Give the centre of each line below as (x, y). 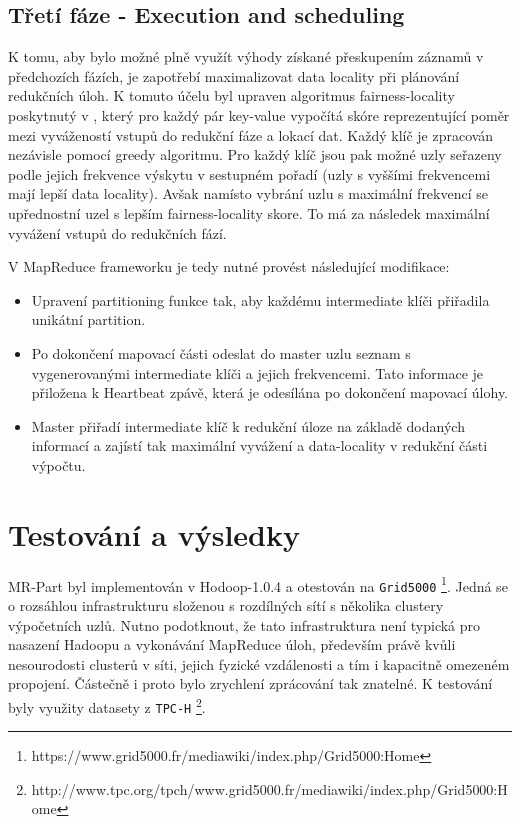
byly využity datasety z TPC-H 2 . (107, 705)
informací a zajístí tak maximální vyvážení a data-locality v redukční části (259, 445)
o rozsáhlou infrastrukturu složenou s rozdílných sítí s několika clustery (226, 604)
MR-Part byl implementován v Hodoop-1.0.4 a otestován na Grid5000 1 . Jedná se (258, 584)
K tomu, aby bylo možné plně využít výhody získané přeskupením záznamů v (246, 56)
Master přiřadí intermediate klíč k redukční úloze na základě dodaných (248, 425)
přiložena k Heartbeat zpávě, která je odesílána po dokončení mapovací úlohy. (270, 392)
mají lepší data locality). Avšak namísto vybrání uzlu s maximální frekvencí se (248, 193)
